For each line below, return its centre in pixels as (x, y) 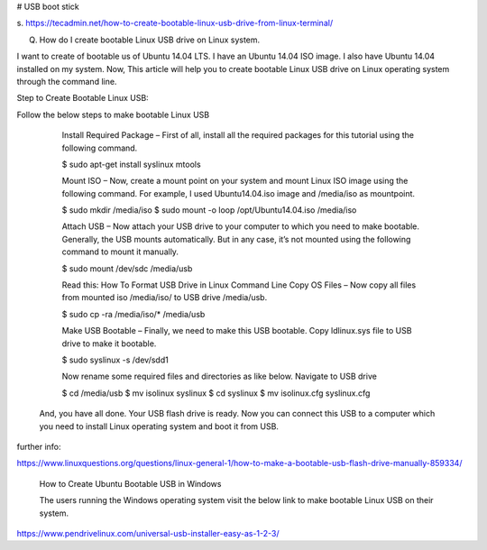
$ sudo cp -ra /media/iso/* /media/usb (133, 314)
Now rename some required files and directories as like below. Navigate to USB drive (220, 376)
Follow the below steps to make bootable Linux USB (113, 115)
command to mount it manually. (120, 252)
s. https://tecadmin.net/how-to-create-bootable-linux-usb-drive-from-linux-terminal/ (175, 23)
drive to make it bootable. (109, 344)
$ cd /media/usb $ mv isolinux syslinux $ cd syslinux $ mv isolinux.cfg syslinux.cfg (216, 393)
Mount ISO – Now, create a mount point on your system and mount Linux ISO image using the (235, 181)
